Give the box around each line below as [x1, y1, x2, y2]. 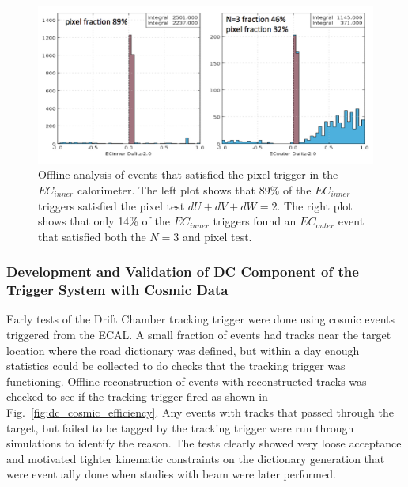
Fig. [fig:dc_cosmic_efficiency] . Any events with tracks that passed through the [6, 404, 394, 421]
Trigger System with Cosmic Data [6, 280, 229, 300]
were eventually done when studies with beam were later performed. [6, 466, 336, 482]
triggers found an [213, 213, 297, 229]
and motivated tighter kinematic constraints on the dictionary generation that [6, 450, 385, 466]
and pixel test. [182, 228, 252, 244]
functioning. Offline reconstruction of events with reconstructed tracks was [6, 372, 367, 389]
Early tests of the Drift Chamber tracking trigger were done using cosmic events [6, 311, 395, 327]
